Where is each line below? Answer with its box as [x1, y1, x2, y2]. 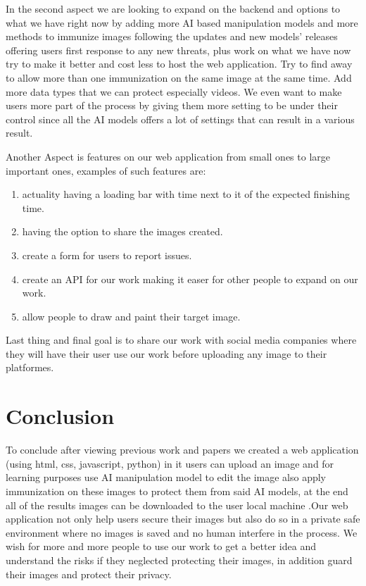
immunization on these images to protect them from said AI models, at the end [6, 483, 348, 498]
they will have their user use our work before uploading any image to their [6, 346, 327, 361]
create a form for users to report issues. [22, 247, 192, 262]
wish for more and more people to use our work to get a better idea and [6, 539, 316, 554]
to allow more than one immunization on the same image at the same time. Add [6, 70, 352, 85]
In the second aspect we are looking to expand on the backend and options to [6, 1, 341, 15]
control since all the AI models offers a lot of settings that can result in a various [6, 111, 355, 126]
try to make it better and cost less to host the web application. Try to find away [6, 56, 353, 71]
